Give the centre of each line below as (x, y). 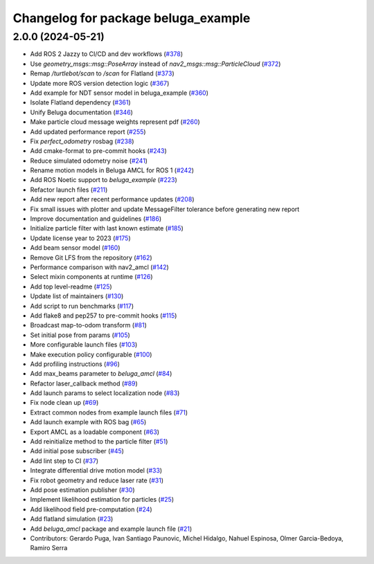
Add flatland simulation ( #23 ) (72, 519)
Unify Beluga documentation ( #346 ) (81, 112)
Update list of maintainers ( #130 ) (77, 296)
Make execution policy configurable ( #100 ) (91, 354)
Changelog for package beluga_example (132, 18)
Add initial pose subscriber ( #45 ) (77, 451)
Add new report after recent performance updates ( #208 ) (112, 199)
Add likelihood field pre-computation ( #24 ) (91, 509)
